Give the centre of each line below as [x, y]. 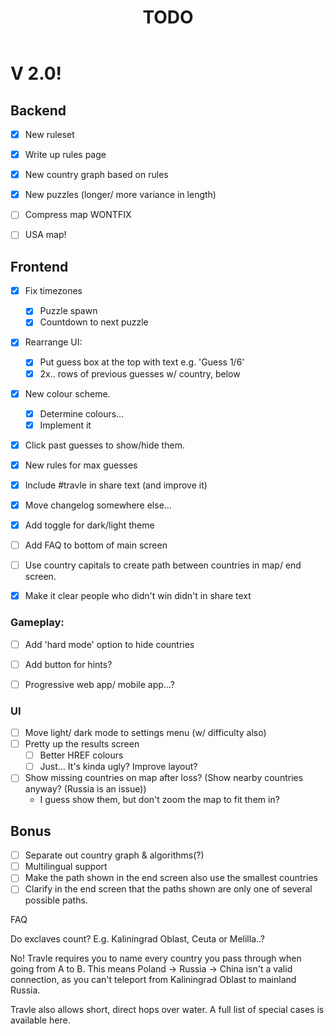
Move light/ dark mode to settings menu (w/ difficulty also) [145, 733]
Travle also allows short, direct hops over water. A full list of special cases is [167, 1010]
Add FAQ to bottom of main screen [96, 545]
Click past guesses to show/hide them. [104, 445]
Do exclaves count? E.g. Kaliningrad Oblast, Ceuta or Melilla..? [137, 939]
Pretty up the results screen [82, 744]
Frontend [39, 266]
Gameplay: [37, 623]
